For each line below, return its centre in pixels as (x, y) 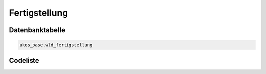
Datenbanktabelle (37, 30)
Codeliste (24, 61)
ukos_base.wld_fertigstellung (56, 45)
